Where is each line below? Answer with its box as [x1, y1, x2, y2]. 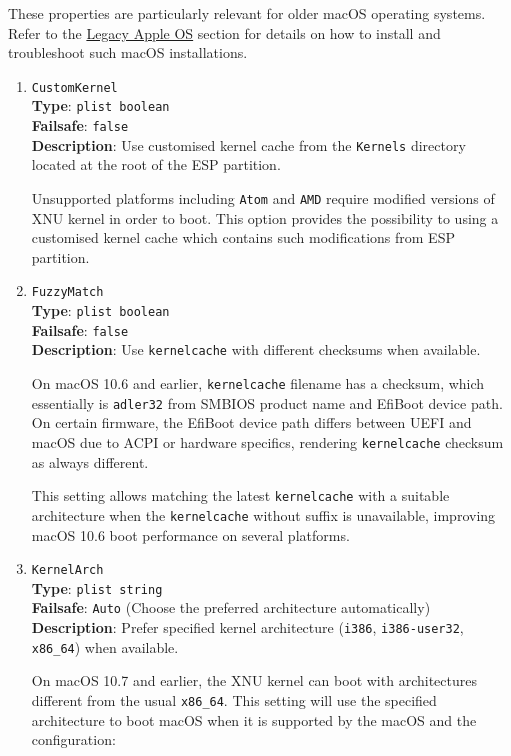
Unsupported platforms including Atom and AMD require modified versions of [31, 188, 495, 208]
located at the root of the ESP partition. [31, 154, 281, 175]
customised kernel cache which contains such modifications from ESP [31, 227, 455, 248]
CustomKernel [31, 80, 118, 95]
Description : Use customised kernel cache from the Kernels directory [31, 134, 466, 155]
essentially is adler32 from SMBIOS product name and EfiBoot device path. [31, 392, 503, 413]
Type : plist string [31, 577, 163, 598]
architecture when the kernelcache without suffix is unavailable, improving [31, 504, 496, 525]
